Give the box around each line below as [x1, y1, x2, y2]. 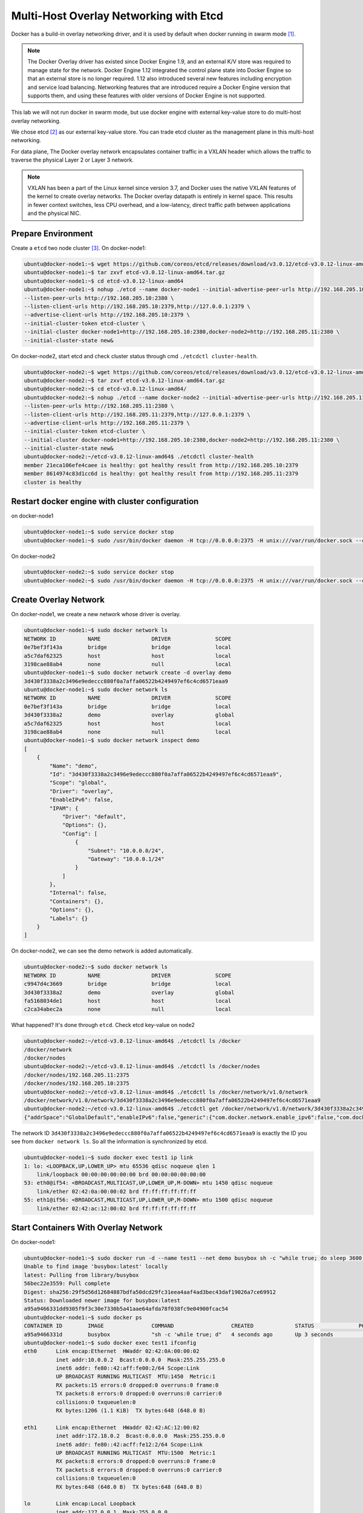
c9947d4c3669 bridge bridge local [24, 980, 232, 988]
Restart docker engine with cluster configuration [11, 496, 199, 507]
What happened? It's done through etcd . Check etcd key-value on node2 [11, 1022, 195, 1029]
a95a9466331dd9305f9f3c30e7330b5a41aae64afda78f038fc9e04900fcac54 [24, 1305, 229, 1313]
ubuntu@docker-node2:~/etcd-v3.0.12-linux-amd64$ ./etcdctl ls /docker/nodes [24, 1063, 260, 1070]
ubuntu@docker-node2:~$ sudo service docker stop [24, 569, 174, 576]
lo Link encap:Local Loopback [24, 1500, 136, 1507]
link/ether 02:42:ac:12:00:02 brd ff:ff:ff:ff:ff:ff [36, 1205, 197, 1212]
